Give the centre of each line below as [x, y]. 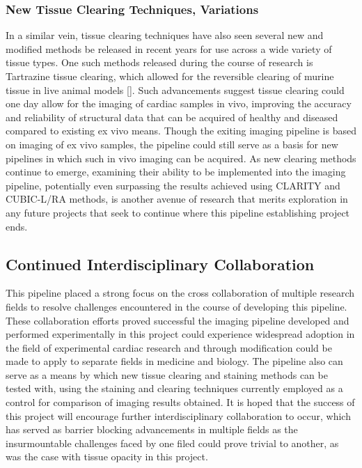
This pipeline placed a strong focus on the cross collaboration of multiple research [180, 293]
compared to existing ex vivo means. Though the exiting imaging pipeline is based [181, 131]
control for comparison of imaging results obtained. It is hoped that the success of [180, 402]
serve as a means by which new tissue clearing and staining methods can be [167, 374]
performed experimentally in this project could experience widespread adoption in [180, 334]
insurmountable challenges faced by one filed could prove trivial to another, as [172, 443]
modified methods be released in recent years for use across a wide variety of [169, 48]
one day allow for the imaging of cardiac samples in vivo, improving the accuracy [179, 103]
